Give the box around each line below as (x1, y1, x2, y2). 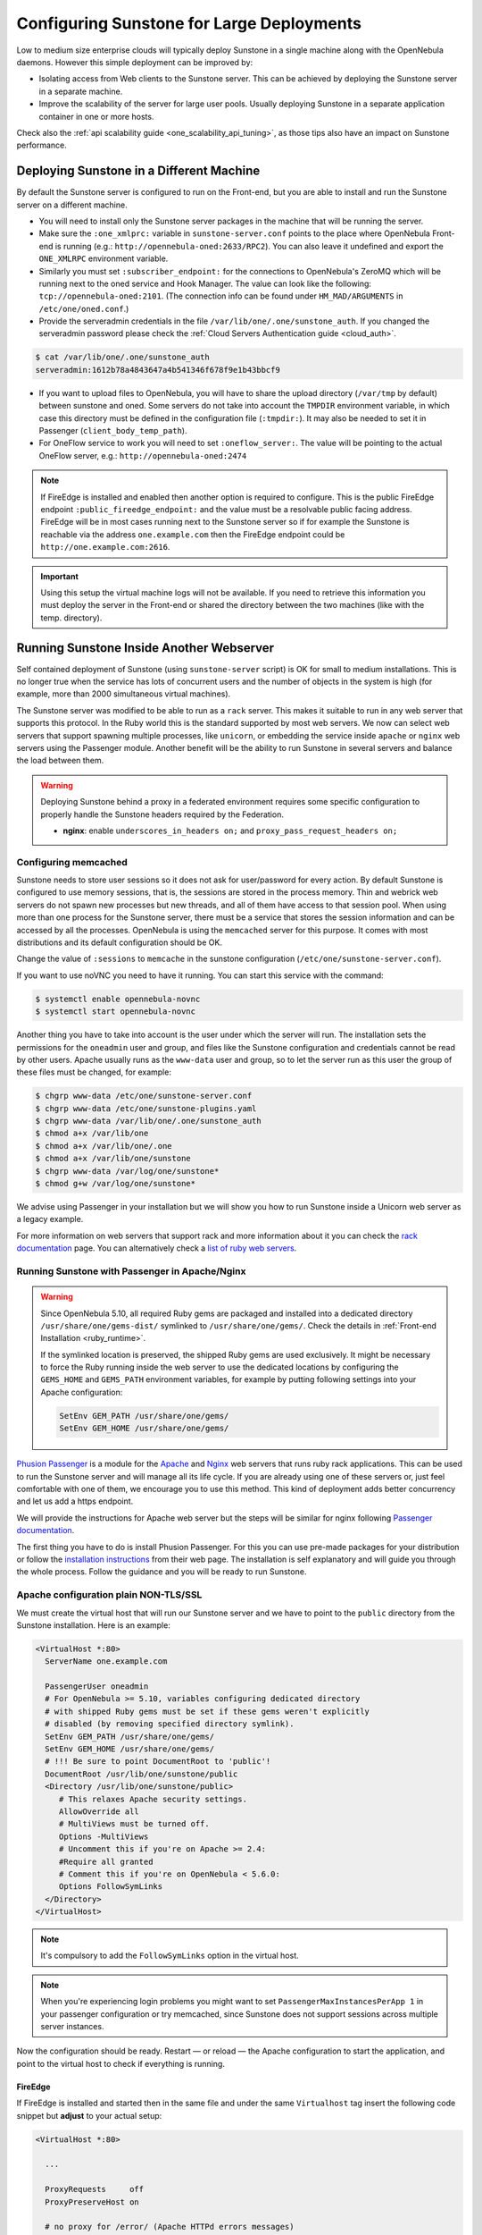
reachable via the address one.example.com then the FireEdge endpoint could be (40, 528, 345, 540)
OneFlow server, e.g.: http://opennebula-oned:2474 (38, 450, 247, 460)
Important (40, 570, 79, 581)
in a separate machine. (38, 86, 123, 97)
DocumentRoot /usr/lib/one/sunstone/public (45, 1768, 238, 1779)
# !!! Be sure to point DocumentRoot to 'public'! (45, 1757, 271, 1767)
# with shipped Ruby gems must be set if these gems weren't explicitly (45, 1706, 370, 1716)
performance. (16, 139, 67, 151)
